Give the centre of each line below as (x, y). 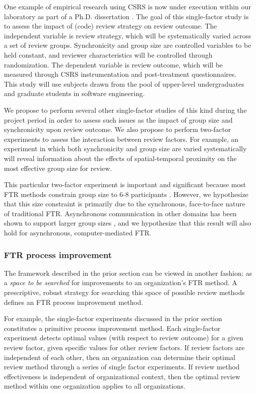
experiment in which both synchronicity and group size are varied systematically (125, 148)
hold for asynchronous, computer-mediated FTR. (78, 233)
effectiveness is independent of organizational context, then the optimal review (122, 376)
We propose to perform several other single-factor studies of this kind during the (126, 110)
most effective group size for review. (58, 168)
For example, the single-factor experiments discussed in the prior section (113, 318)
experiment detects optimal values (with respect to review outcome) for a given (124, 338)
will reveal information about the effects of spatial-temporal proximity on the (120, 158)
